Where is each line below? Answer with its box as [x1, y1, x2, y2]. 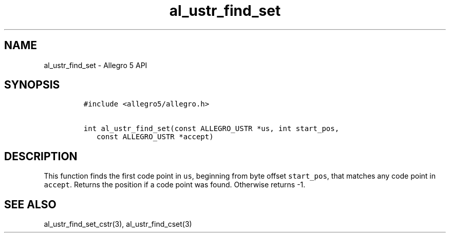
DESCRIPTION [4, 149, 78, 163]
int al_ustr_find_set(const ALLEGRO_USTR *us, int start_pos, [83, 124, 340, 133]
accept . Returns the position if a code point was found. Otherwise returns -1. [44, 180, 306, 189]
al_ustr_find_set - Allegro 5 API [44, 60, 147, 70]
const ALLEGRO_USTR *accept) [97, 133, 214, 141]
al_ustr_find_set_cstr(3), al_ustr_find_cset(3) [44, 220, 192, 229]
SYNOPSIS [4, 78, 60, 92]
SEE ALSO [4, 198, 57, 211]
